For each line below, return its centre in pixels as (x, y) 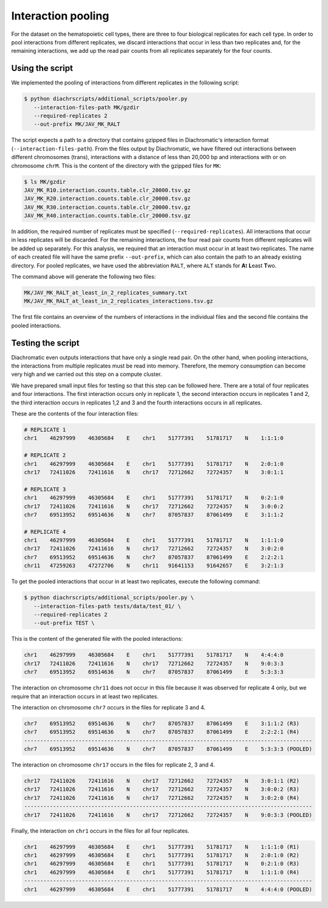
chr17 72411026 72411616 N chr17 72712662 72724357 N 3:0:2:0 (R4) (162, 798)
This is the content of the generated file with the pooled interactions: (97, 639)
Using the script (42, 68)
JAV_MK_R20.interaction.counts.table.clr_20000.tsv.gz (107, 199)
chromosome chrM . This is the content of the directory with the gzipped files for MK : (116, 166)
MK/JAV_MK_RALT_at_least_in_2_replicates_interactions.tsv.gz (118, 301)
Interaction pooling (60, 16)
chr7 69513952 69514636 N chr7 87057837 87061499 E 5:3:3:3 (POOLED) (168, 749)
